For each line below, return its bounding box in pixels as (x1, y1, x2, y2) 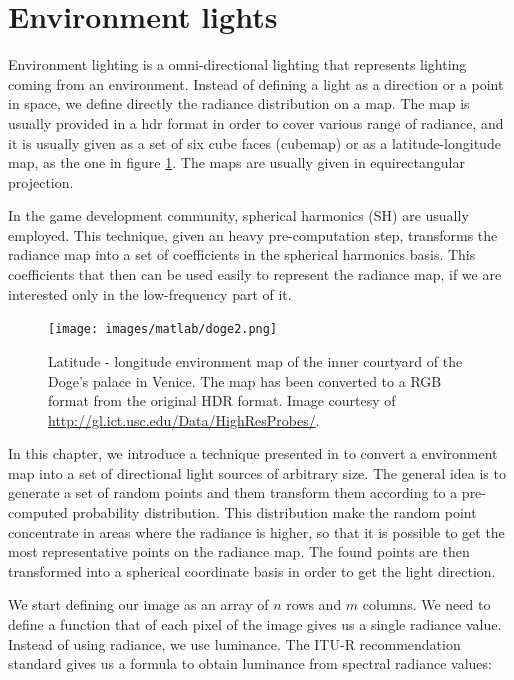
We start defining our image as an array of (8, 594, 269, 615)
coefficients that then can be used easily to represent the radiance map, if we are (8, 264, 502, 285)
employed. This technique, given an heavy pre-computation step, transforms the (8, 224, 498, 245)
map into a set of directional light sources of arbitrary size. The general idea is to (8, 462, 506, 483)
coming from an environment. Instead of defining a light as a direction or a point (8, 73, 504, 94)
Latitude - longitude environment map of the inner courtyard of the (48, 350, 463, 371)
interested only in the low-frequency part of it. (8, 283, 292, 304)
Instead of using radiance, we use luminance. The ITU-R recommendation (8, 633, 461, 654)
